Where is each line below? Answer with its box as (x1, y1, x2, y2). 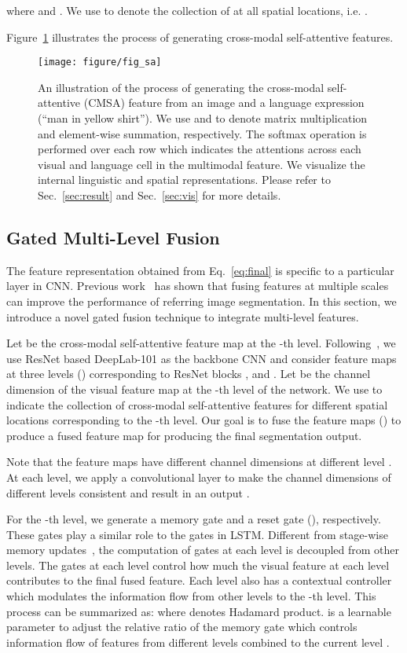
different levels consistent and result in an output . (6, 484, 250, 501)
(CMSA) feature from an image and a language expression (83, 94, 365, 111)
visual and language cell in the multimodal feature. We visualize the (38, 156, 365, 172)
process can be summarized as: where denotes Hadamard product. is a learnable (6, 603, 391, 619)
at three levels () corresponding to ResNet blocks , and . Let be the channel (6, 365, 371, 382)
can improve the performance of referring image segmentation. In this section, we (6, 292, 397, 309)
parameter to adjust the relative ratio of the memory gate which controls (6, 618, 357, 635)
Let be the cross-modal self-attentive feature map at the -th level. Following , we (6, 335, 396, 351)
